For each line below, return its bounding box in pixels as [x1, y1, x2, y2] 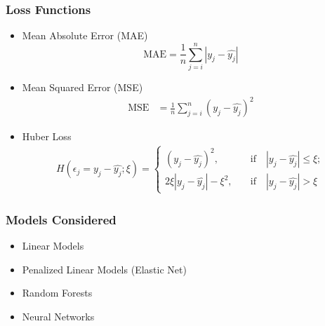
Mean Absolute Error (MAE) [22, 28, 148, 43]
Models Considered [6, 210, 117, 228]
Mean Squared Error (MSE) [22, 79, 143, 94]
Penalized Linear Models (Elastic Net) [22, 262, 187, 276]
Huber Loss [22, 129, 72, 144]
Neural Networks [22, 308, 95, 323]
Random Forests [22, 285, 93, 300]
